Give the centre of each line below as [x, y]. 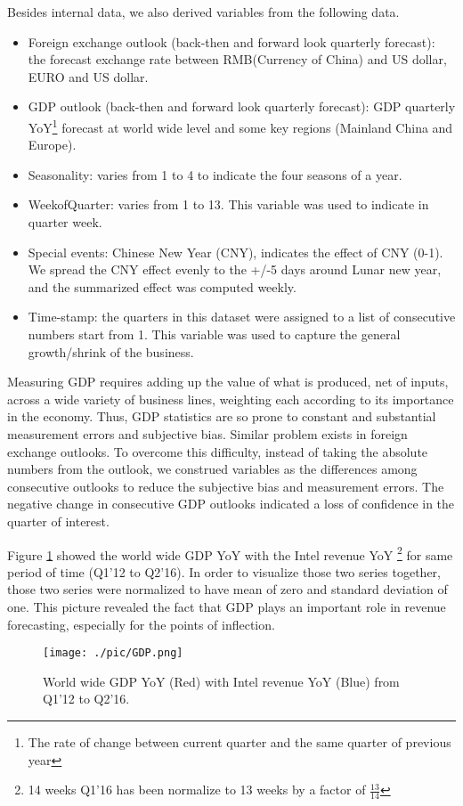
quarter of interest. [58, 521]
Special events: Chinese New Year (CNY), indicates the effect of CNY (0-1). [236, 252]
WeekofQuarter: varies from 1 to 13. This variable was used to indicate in [228, 204]
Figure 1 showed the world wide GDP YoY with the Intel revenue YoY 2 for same [230, 553]
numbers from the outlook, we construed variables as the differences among [212, 469]
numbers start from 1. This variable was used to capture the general [214, 334]
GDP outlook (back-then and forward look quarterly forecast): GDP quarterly [242, 106]
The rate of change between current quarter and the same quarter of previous [240, 741]
